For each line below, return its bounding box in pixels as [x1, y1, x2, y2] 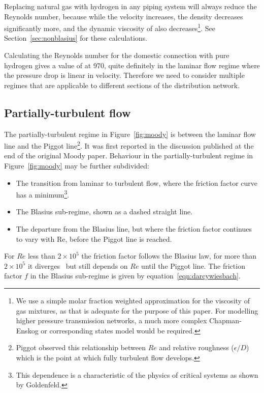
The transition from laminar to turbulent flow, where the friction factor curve [16, 177, 258, 188]
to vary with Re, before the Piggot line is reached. [16, 233, 172, 244]
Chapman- [209, 315, 242, 326]
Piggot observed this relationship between [16, 342, 146, 353]
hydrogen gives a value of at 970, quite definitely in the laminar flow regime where [4, 60, 260, 70]
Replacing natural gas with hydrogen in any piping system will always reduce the [4, 1, 257, 11]
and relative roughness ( [159, 342, 234, 353]
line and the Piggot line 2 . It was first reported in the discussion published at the [4, 139, 254, 151]
